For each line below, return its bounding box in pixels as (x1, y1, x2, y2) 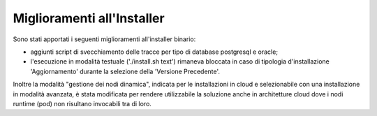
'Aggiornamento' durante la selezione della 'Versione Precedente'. (30, 67, 220, 75)
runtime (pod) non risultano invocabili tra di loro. (13, 99, 151, 108)
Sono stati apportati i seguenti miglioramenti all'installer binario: (13, 35, 196, 43)
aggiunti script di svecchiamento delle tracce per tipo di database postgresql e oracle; (30, 48, 279, 56)
